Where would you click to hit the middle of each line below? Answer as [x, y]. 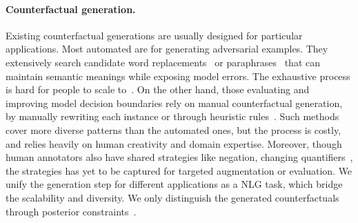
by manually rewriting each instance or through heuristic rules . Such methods [172, 116]
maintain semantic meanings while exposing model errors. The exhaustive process [178, 76]
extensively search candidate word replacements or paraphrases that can [163, 62]
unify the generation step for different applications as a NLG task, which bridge [174, 184]
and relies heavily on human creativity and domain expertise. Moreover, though [174, 143]
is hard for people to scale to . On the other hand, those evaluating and [158, 89]
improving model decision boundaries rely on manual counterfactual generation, [174, 103]
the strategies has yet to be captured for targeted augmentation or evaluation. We [179, 170]
